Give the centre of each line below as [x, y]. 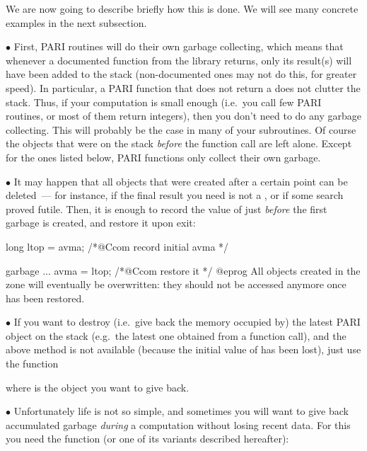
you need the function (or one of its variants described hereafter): [147, 439]
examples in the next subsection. [76, 22]
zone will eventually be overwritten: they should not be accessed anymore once [176, 284]
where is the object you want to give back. [98, 387]
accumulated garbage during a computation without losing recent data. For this [178, 424]
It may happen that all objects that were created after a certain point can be [181, 181]
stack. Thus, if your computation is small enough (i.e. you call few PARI [164, 102]
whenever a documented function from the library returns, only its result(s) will [179, 60]
